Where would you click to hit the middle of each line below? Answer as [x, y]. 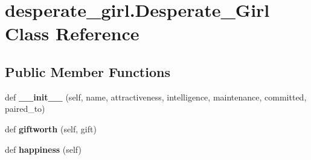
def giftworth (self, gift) [51, 128]
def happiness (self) [43, 149]
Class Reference [72, 33]
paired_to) [25, 109]
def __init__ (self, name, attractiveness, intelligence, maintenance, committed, [156, 97]
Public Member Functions [88, 71]
